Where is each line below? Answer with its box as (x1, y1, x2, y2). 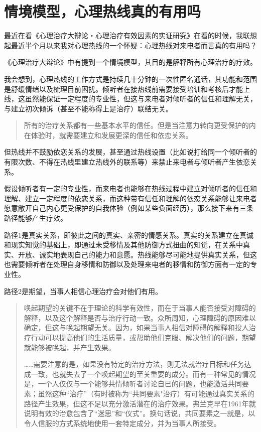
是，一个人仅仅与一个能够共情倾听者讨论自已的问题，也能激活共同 (24, 378, 242, 389)
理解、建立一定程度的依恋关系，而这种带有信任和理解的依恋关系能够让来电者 (4, 193, 257, 203)
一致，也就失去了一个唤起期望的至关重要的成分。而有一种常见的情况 (31, 368, 256, 379)
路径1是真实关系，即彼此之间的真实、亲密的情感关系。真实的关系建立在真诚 (4, 229, 253, 240)
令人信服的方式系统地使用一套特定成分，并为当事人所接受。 (24, 417, 221, 428)
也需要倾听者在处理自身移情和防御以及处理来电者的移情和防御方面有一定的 (4, 259, 250, 269)
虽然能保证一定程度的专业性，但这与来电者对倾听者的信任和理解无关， (25, 93, 257, 104)
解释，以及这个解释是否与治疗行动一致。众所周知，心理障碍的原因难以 (24, 312, 256, 323)
